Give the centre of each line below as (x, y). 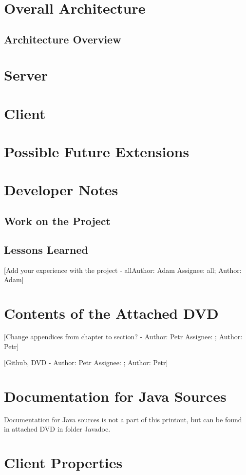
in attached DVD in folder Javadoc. (57, 429)
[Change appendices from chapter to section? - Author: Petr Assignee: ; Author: (123, 336)
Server (26, 75)
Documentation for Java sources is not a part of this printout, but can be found (123, 419)
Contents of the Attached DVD (111, 313)
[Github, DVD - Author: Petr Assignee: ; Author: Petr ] (86, 362)
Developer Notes (61, 190)
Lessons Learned (46, 249)
